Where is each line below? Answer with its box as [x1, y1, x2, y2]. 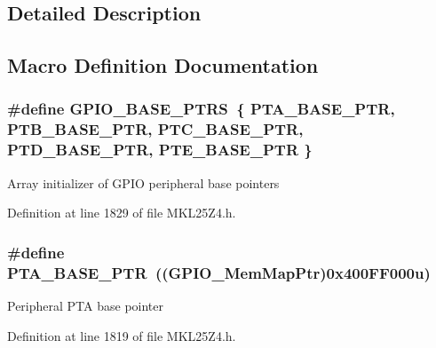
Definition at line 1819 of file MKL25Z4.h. [7, 326, 236, 344]
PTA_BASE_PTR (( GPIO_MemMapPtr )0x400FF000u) [7, 261, 431, 283]
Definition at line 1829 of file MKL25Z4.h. [7, 203, 236, 222]
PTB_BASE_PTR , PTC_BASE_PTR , [7, 118, 304, 140]
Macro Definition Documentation [7, 51, 319, 79]
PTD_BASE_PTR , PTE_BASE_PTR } [7, 138, 313, 161]
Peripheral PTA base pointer [7, 296, 163, 314]
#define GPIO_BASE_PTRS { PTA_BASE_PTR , [7, 98, 395, 120]
